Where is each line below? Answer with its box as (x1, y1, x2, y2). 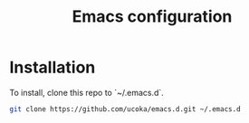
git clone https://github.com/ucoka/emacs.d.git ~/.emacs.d (9, 104, 242, 114)
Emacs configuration (72, 6, 233, 27)
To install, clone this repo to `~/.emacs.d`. (9, 87, 165, 98)
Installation (9, 57, 96, 78)
